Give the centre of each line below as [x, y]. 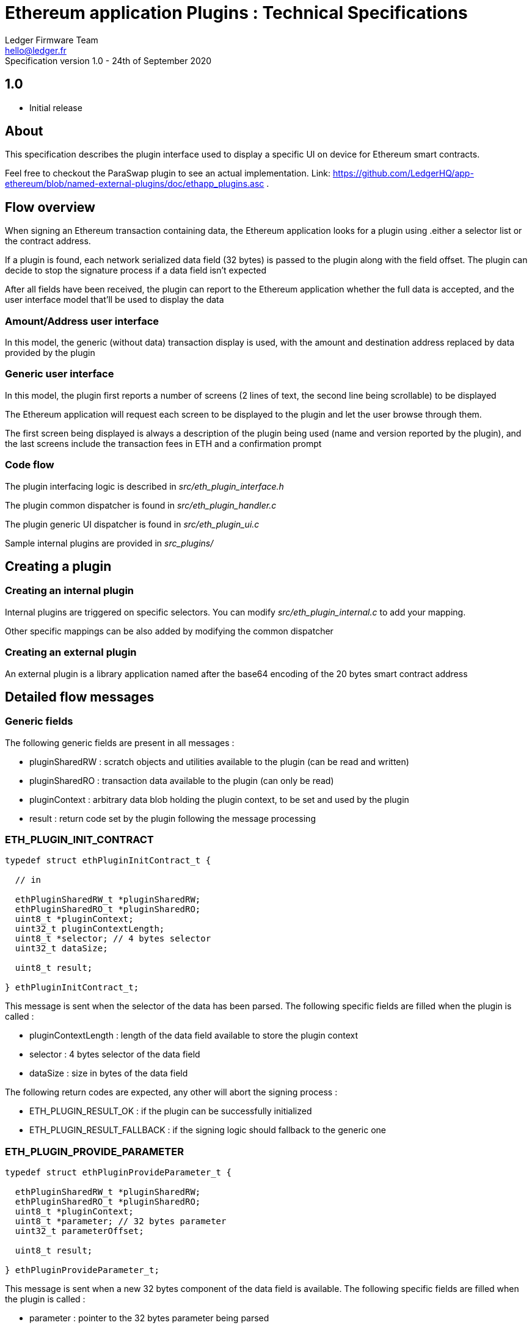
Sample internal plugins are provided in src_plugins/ [109, 543]
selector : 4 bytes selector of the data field [115, 1054]
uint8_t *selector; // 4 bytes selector [113, 939]
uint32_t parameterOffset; [79, 1231]
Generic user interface [60, 374]
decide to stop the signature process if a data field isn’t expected [136, 270]
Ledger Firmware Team [52, 40]
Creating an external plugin [71, 652]
